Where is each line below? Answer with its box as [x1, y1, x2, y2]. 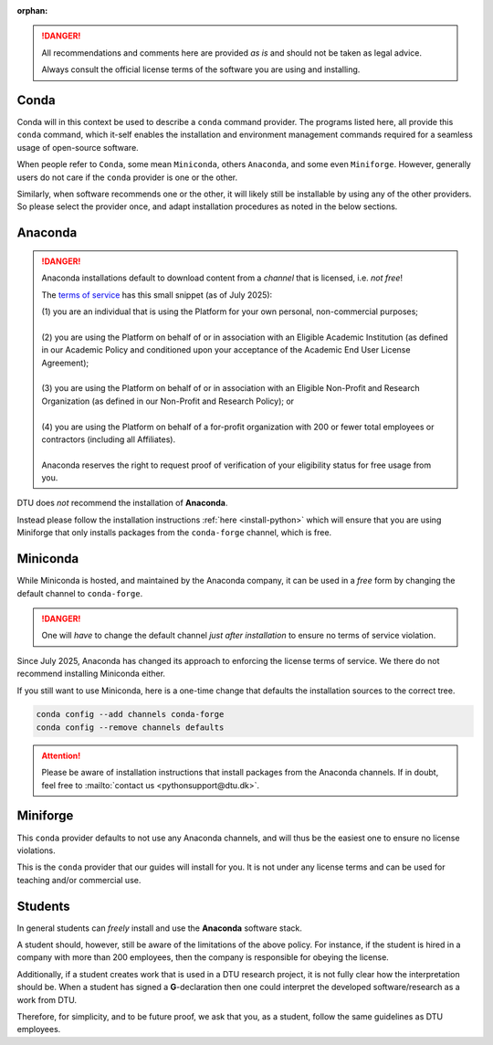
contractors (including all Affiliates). [41, 434, 176, 445]
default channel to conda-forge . [16, 587, 143, 598]
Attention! [41, 750, 81, 761]
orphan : [16, 5, 48, 16]
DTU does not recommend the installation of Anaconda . [16, 498, 228, 509]
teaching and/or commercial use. [16, 874, 142, 885]
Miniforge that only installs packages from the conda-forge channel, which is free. [16, 527, 332, 538]
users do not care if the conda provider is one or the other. [16, 172, 238, 183]
